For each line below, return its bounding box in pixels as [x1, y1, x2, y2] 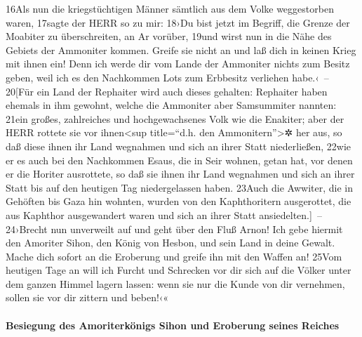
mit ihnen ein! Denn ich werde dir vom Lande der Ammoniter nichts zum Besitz [6, 56, 350, 71]
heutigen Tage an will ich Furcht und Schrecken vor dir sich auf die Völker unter [6, 263, 351, 277]
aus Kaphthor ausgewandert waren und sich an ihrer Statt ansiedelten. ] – [6, 207, 322, 222]
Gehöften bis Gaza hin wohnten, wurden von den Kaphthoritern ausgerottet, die [6, 194, 351, 209]
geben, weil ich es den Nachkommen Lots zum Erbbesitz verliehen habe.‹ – [6, 70, 329, 84]
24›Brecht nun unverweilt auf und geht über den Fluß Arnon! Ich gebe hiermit [6, 221, 343, 236]
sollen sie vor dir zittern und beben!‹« [6, 290, 169, 305]
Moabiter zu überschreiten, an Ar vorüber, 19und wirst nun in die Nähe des [6, 29, 332, 44]
